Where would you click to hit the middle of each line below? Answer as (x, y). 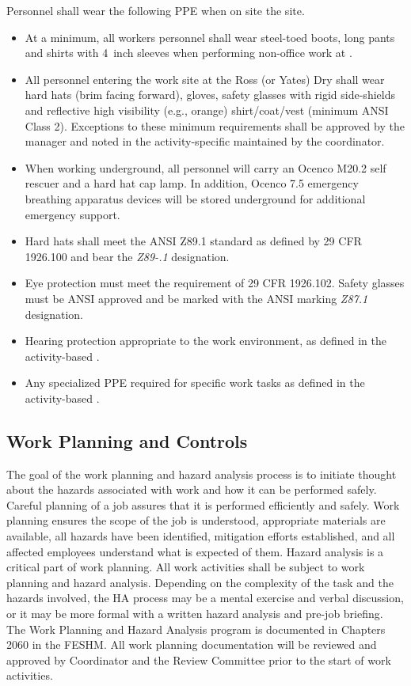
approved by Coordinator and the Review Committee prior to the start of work (199, 659)
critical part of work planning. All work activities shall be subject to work (186, 567)
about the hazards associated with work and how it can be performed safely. (192, 489)
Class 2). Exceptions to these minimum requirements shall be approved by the (215, 125)
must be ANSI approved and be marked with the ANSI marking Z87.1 (196, 298)
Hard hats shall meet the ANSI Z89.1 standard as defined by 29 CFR (193, 241)
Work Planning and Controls (127, 440)
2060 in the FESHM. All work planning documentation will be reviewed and (192, 644)
